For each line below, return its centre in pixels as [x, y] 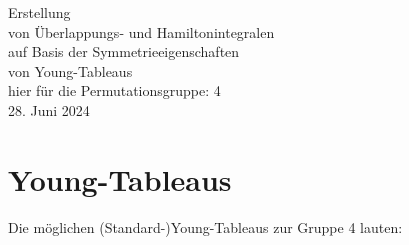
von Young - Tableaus [70, 70]
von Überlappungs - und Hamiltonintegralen [141, 31]
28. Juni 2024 [49, 109]
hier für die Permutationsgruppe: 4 [114, 90]
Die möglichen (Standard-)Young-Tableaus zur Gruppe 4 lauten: [205, 226]
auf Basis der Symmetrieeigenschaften [124, 51]
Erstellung [39, 12]
